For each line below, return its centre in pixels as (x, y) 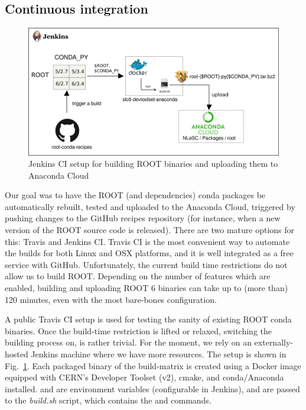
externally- (274, 342)
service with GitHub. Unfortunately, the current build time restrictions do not (146, 264)
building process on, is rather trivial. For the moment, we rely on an (128, 342)
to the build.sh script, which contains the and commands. (108, 400)
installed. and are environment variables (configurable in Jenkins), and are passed (152, 388)
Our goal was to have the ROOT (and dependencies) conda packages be (135, 195)
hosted (17, 354)
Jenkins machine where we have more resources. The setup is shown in (159, 354)
